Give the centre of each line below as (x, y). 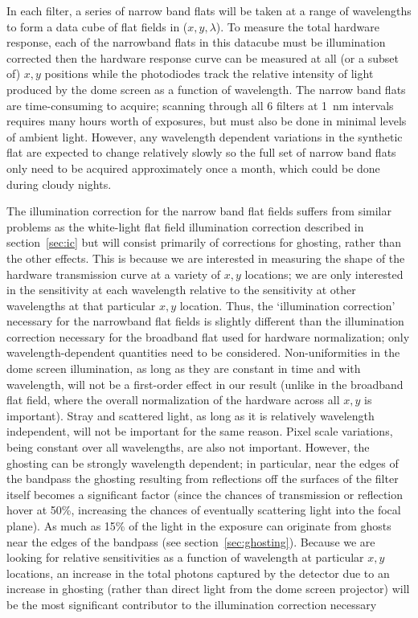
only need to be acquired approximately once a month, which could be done (193, 168)
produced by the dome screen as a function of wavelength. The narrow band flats (206, 89)
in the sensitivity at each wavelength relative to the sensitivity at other (181, 290)
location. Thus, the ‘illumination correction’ (287, 305)
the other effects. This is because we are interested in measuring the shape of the (206, 258)
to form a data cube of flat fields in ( (97, 26)
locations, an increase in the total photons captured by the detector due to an (198, 573)
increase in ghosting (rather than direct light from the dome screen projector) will (208, 589)
